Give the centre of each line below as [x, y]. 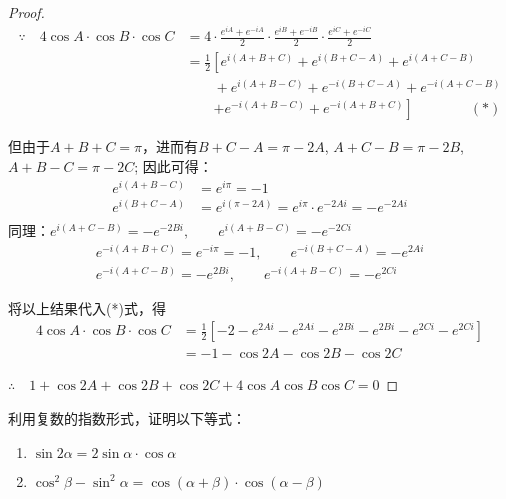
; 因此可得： [173, 166]
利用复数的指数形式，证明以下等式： [127, 417]
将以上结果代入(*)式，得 [87, 307]
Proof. [26, 12]
